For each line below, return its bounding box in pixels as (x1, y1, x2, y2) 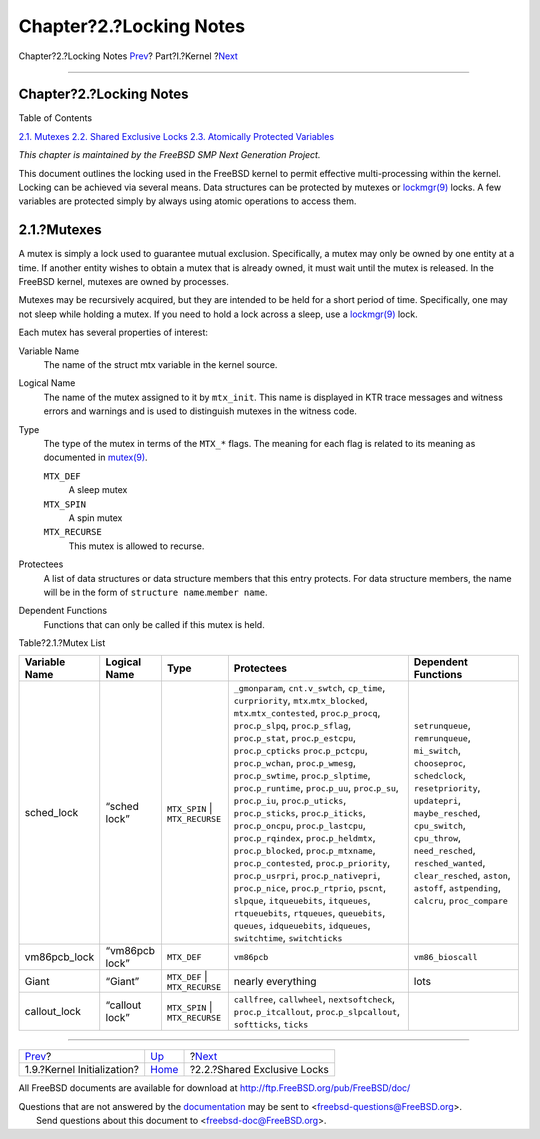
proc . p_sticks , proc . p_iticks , (233, 806, 367, 820)
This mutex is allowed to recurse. (68, 540, 205, 552)
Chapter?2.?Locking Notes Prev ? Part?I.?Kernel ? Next (18, 50, 239, 62)
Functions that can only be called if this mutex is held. (43, 618, 265, 630)
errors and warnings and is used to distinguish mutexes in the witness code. (43, 405, 357, 417)
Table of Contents (18, 112, 93, 124)
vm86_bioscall (413, 951, 479, 962)
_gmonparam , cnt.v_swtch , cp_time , (233, 681, 386, 695)
